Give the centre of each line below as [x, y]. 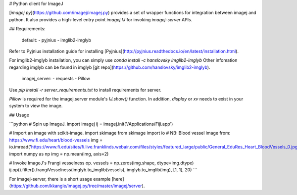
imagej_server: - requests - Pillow [56, 79]
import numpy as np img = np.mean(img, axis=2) [59, 154]
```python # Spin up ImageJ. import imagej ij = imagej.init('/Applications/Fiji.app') [91, 124]
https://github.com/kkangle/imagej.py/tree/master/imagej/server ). [78, 186]
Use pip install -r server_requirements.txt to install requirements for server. [85, 90]
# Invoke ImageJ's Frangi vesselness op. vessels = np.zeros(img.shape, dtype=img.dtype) [101, 163]
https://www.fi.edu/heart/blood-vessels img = [56, 140]
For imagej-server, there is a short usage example [60, 179]
